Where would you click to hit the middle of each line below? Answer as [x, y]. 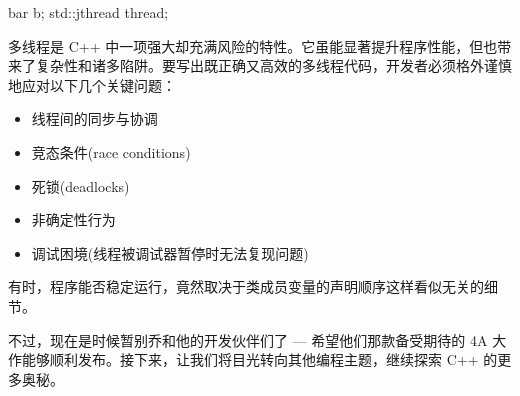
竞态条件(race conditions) [111, 151]
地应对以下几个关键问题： [92, 84]
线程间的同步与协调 [94, 118]
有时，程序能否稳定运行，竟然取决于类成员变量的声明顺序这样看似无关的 [246, 286]
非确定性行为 [73, 219]
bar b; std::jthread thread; [88, 12]
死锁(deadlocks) [80, 185]
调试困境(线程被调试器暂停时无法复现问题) [170, 252]
